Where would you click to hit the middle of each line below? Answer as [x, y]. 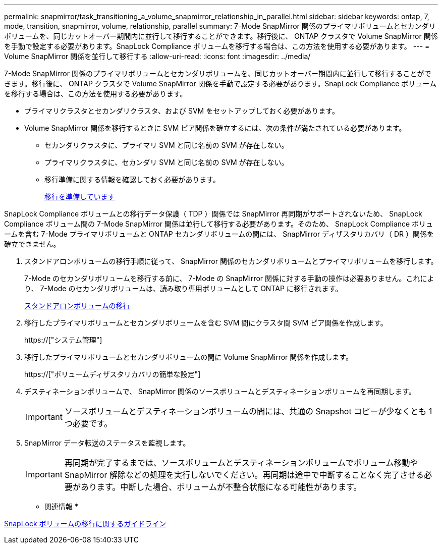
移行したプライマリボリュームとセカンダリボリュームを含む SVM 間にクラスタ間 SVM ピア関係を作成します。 [206, 323]
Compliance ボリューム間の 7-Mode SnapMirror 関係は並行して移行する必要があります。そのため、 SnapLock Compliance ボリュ [219, 224]
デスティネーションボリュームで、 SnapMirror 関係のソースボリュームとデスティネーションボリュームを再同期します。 [220, 391]
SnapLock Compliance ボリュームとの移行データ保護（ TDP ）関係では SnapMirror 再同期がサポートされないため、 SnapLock [213, 214]
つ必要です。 [88, 423]
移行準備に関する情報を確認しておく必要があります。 [132, 179]
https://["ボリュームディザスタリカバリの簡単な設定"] [113, 374]
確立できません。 [32, 244]
